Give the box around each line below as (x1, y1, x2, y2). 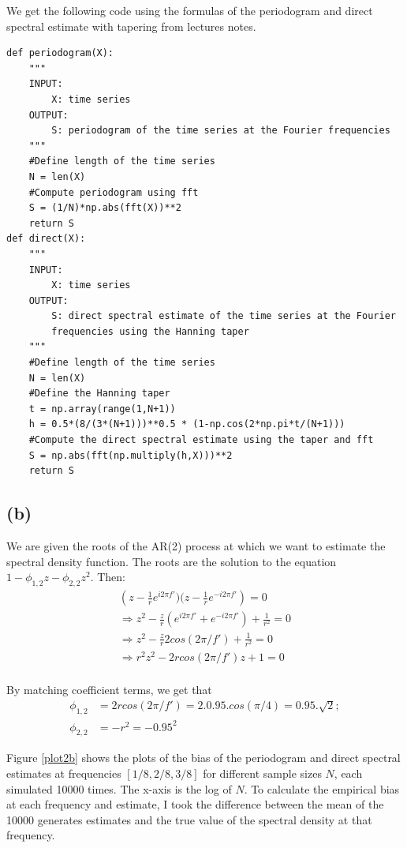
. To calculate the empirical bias (244, 780, 400, 797)
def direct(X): (6, 233, 86, 245)
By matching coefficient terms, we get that (6, 681, 212, 697)
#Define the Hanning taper (28, 388, 170, 400)
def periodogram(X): (6, 47, 114, 59)
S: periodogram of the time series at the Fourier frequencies (51, 125, 390, 137)
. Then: (90, 568, 125, 585)
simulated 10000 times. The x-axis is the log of (6, 780, 232, 797)
